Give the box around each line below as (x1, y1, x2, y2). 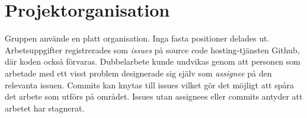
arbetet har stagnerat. (5, 101, 85, 114)
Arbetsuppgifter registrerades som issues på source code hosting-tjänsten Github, (5, 43, 300, 56)
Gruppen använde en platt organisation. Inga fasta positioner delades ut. (5, 32, 270, 44)
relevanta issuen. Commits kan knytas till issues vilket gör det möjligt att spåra (5, 78, 294, 91)
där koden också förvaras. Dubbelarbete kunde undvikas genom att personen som (5, 55, 300, 68)
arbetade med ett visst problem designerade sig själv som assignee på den (5, 66, 272, 79)
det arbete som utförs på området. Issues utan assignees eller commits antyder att (5, 90, 303, 103)
